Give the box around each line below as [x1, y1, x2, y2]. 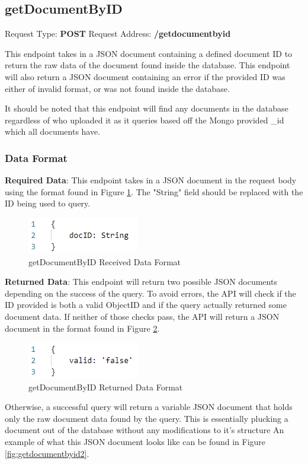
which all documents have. [5, 125, 101, 138]
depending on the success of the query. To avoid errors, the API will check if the [5, 287, 296, 299]
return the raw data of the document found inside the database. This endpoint [5, 59, 290, 71]
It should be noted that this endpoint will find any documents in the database [5, 102, 288, 115]
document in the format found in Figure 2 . [5, 322, 160, 334]
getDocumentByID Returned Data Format [28, 380, 183, 393]
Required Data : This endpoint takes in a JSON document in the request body [5, 174, 297, 186]
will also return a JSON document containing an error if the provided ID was [5, 70, 285, 82]
